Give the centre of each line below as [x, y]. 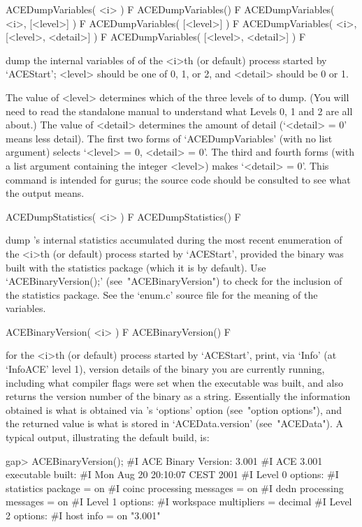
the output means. [45, 193]
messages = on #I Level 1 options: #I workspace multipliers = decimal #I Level [179, 502]
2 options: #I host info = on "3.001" [83, 515]
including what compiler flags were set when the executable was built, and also [174, 382]
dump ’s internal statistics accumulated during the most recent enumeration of [174, 240]
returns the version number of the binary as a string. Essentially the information [178, 396]
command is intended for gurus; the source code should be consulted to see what [178, 179]
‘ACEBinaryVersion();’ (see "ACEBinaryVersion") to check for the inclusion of [174, 281]
